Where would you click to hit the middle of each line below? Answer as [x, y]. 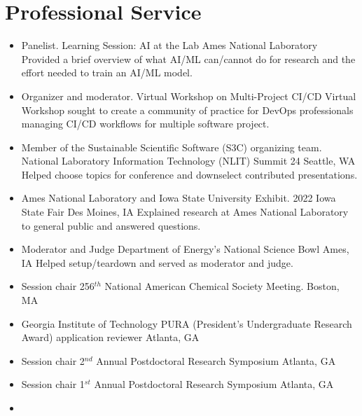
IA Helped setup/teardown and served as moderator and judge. [157, 262]
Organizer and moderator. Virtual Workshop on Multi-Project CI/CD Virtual [189, 96]
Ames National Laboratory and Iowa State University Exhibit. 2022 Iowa [179, 198]
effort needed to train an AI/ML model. [107, 72]
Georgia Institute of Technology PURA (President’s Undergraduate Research [187, 323]
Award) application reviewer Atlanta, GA [110, 337]
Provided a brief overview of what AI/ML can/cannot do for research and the [188, 58]
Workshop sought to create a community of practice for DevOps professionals [187, 110]
